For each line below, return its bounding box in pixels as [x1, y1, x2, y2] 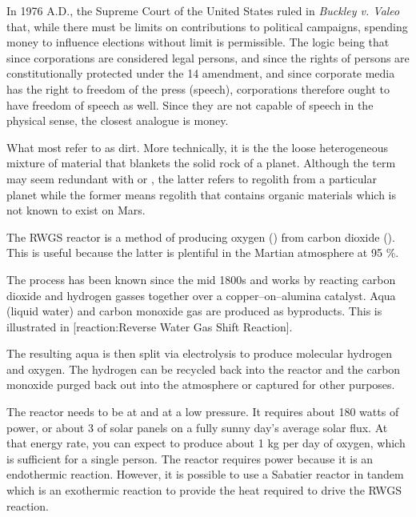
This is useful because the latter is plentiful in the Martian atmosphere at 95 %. [6, 244, 399, 261]
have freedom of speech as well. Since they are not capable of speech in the [6, 96, 374, 113]
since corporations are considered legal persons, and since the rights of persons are [6, 49, 410, 66]
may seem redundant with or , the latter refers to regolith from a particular [6, 170, 377, 186]
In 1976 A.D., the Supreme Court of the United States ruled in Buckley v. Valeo [6, 2, 400, 18]
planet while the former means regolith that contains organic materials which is [6, 186, 396, 202]
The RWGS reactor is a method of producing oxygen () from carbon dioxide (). [6, 228, 395, 245]
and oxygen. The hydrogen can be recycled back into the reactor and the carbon [6, 360, 401, 377]
